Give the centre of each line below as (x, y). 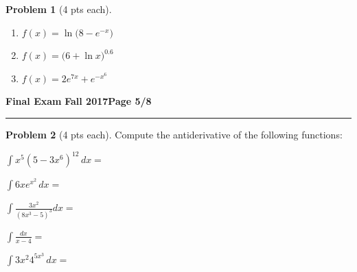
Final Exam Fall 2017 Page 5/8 (79, 101)
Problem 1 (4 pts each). (59, 9)
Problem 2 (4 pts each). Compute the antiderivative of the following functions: (174, 134)
